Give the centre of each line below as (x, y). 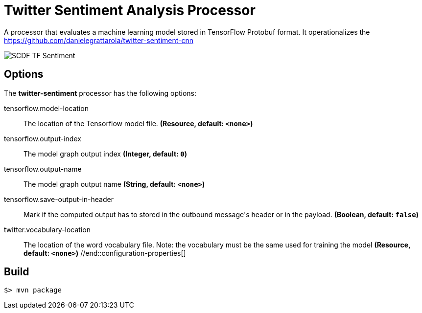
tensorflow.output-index (43, 138)
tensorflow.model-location (46, 108)
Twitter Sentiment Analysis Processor (130, 10)
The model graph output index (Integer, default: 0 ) (105, 154)
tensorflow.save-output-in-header (59, 199)
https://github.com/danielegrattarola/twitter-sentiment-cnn (99, 40)
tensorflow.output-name (43, 169)
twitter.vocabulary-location (47, 229)
